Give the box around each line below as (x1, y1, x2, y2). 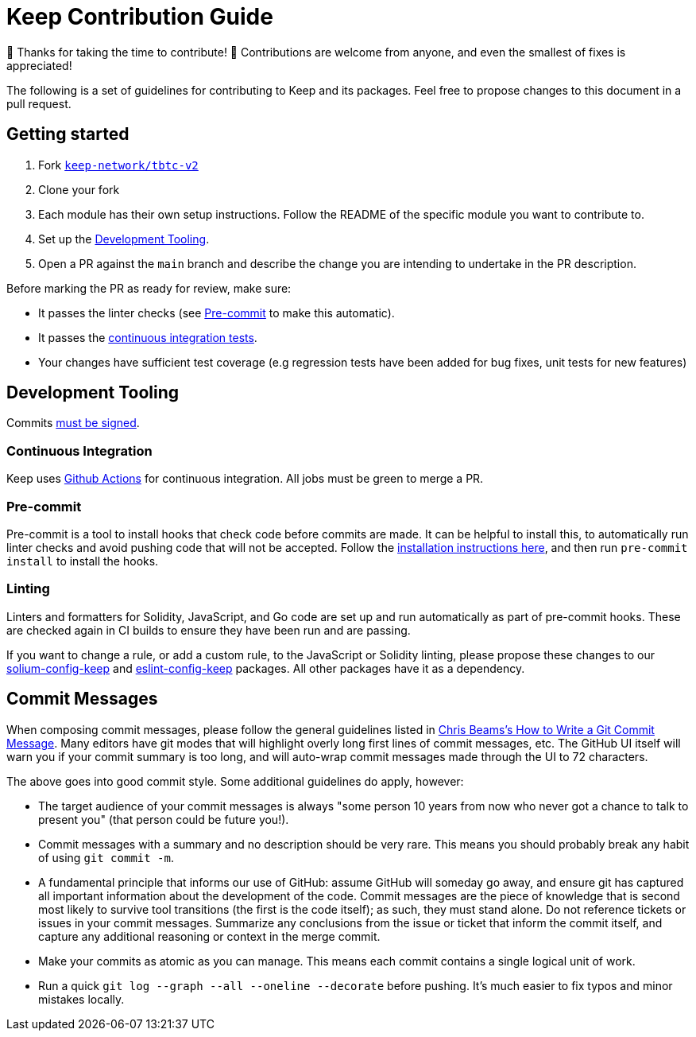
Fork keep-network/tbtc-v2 (38, 157, 199, 172)
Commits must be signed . (6, 416, 140, 430)
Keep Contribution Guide (6, 3, 273, 30)
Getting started (6, 124, 130, 145)
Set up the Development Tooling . (38, 231, 210, 246)
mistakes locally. (38, 992, 125, 1006)
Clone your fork (38, 182, 120, 196)
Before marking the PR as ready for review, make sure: (6, 281, 292, 295)
